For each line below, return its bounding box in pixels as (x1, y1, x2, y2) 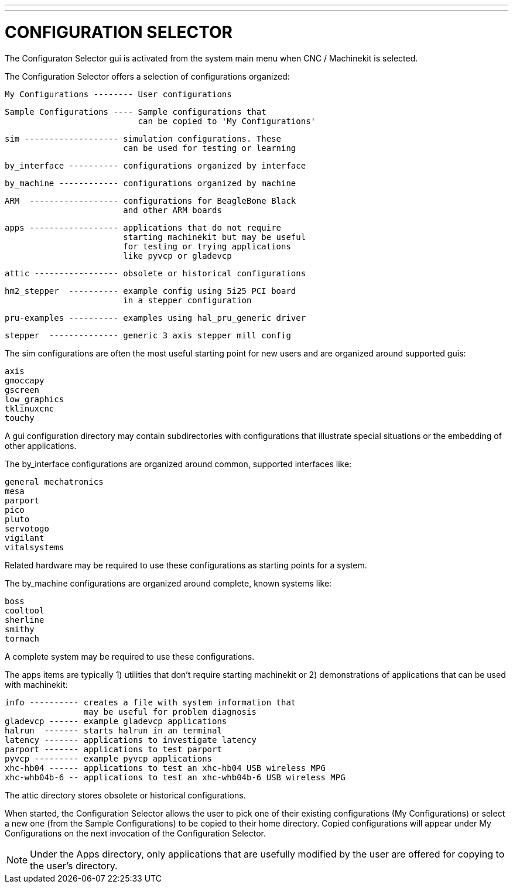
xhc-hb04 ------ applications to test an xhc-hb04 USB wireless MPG (5, 763, 326, 773)
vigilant (5, 533, 45, 543)
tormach (5, 633, 40, 643)
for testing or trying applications (123, 241, 291, 251)
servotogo (5, 523, 49, 533)
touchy (5, 413, 35, 423)
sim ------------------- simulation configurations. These (5, 133, 282, 143)
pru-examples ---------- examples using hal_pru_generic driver (5, 313, 306, 323)
